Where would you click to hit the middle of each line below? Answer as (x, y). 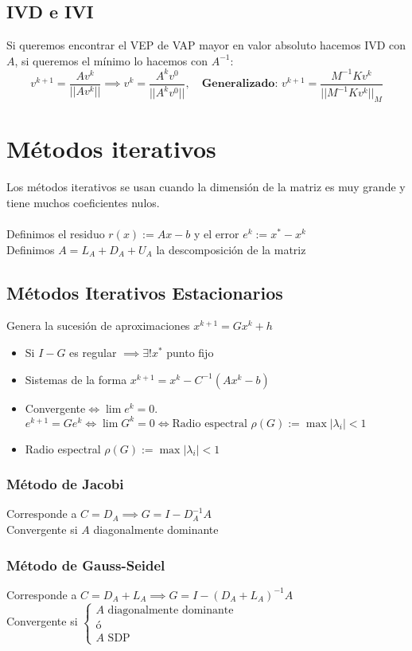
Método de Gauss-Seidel (86, 565)
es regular (93, 352)
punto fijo (190, 352)
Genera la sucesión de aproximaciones (98, 325)
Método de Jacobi (65, 484)
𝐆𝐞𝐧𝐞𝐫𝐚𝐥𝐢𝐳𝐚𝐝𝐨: (240, 84)
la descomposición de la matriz (231, 249)
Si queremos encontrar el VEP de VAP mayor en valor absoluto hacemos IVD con (206, 45)
